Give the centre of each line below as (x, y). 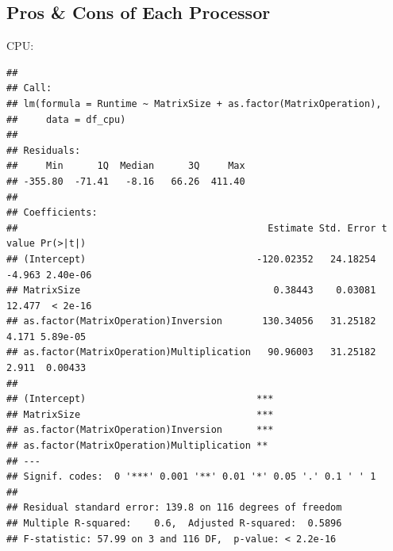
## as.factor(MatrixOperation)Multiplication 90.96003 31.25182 (191, 352)
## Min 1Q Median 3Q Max (126, 166)
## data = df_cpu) (66, 119)
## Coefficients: (52, 213)
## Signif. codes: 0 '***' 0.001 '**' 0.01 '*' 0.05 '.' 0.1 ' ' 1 (191, 477)
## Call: (29, 88)
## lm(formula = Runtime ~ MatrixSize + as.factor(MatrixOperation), (194, 103)
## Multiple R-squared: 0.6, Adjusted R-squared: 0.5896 (174, 524)
